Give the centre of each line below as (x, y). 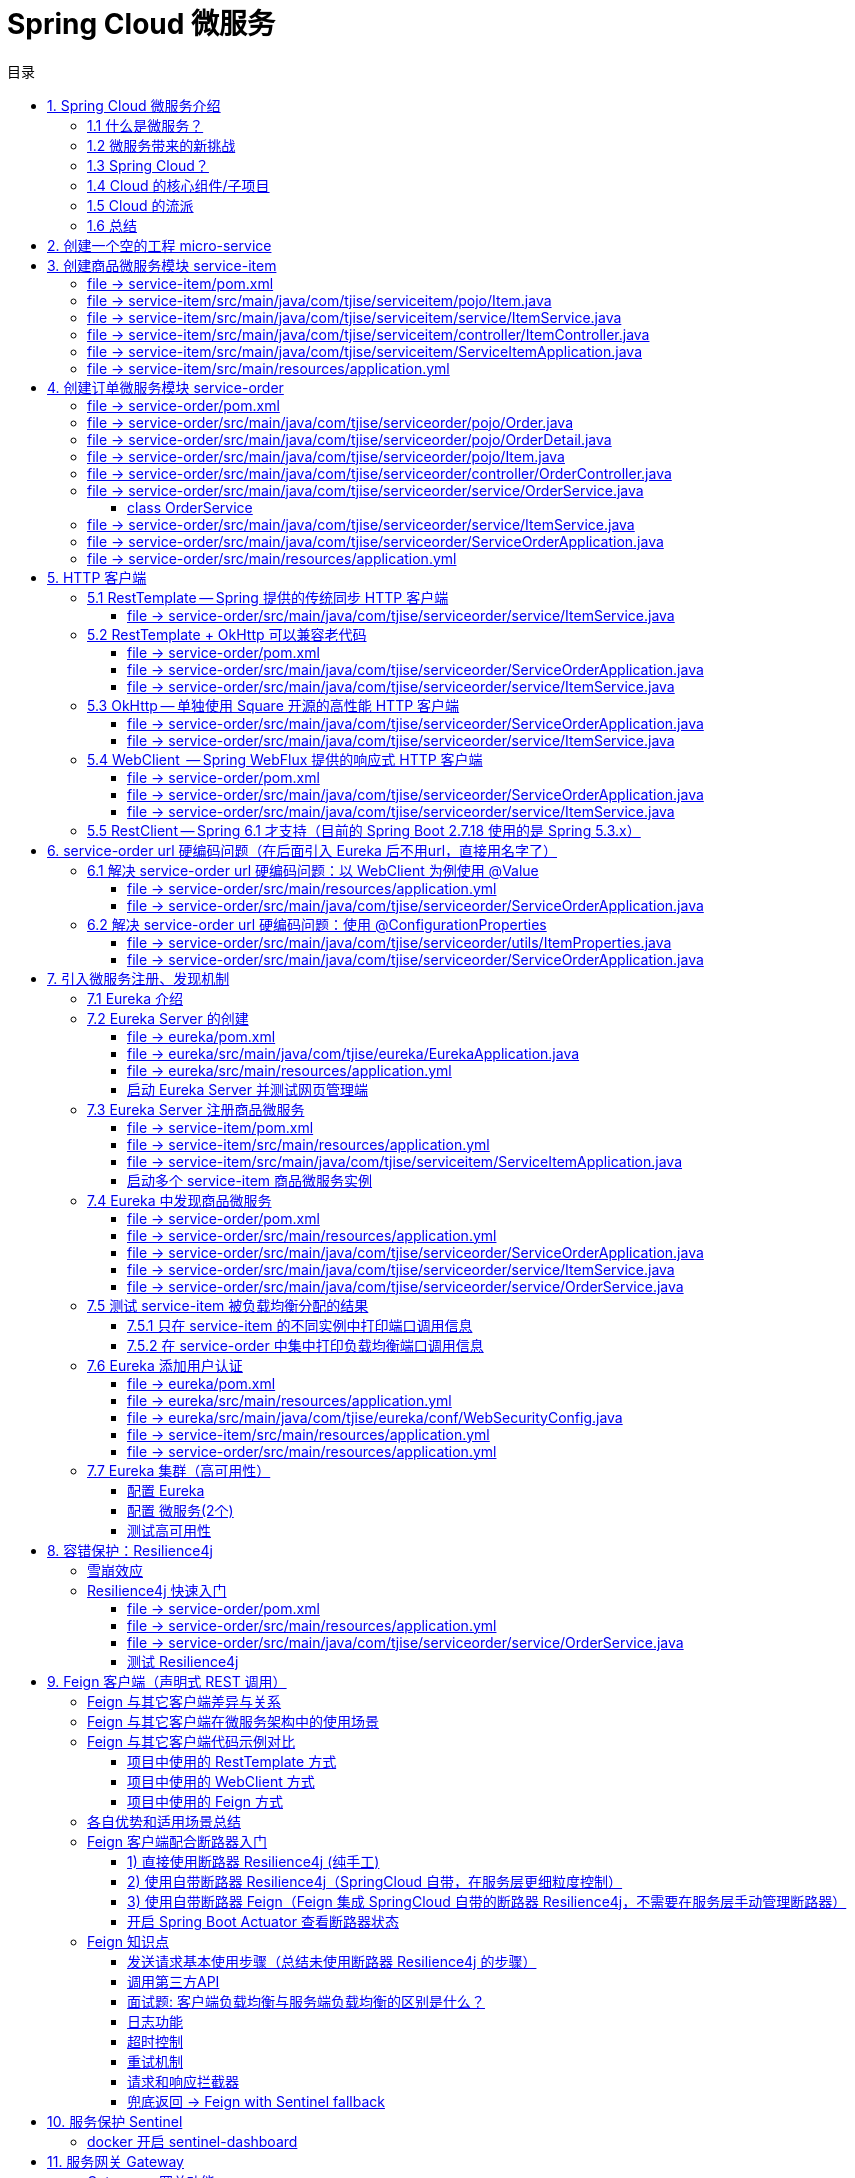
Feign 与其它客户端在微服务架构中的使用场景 (233, 1721)
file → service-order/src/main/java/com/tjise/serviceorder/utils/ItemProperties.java (399, 942)
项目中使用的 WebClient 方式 (221, 1781)
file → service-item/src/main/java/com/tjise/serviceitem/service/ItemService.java (354, 317)
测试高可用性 (169, 1530)
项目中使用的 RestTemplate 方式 (232, 1761)
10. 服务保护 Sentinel (115, 2121)
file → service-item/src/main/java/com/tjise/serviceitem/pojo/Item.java (319, 300)
